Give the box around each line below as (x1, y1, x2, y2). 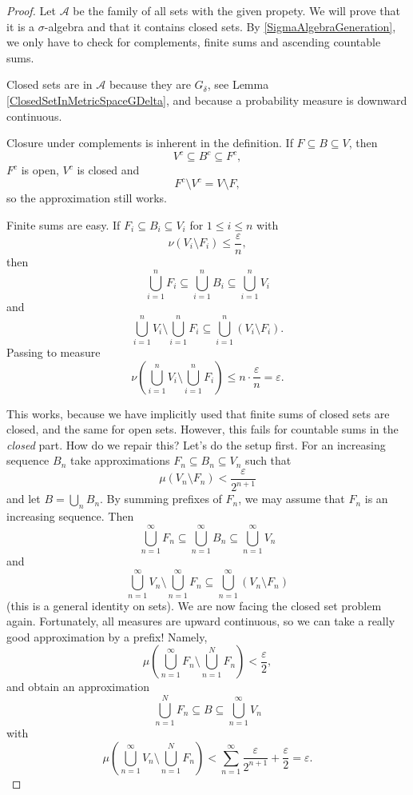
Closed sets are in (6, 76, 93, 93)
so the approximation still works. (6, 190, 167, 206)
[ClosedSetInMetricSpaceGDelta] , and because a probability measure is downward (6, 91, 407, 108)
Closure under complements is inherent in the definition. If (6, 134, 293, 151)
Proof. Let (6, 2, 56, 18)
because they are (109, 76, 191, 93)
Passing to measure (6, 344, 101, 361)
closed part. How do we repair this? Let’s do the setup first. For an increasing (6, 436, 386, 453)
